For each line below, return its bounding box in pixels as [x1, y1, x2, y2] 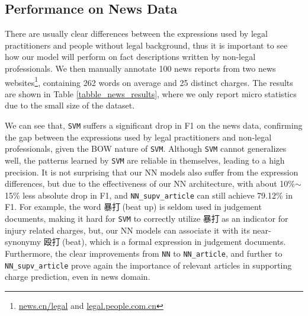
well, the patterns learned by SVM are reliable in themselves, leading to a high [5, 154, 285, 166]
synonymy [5, 235, 41, 248]
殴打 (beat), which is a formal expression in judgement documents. [43, 235, 286, 248]
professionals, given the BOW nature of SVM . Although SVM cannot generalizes [5, 142, 287, 155]
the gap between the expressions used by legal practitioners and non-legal [5, 130, 272, 143]
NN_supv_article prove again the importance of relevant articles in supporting [5, 258, 292, 271]
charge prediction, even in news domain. [5, 270, 150, 283]
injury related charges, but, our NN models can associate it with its [5, 224, 250, 236]
